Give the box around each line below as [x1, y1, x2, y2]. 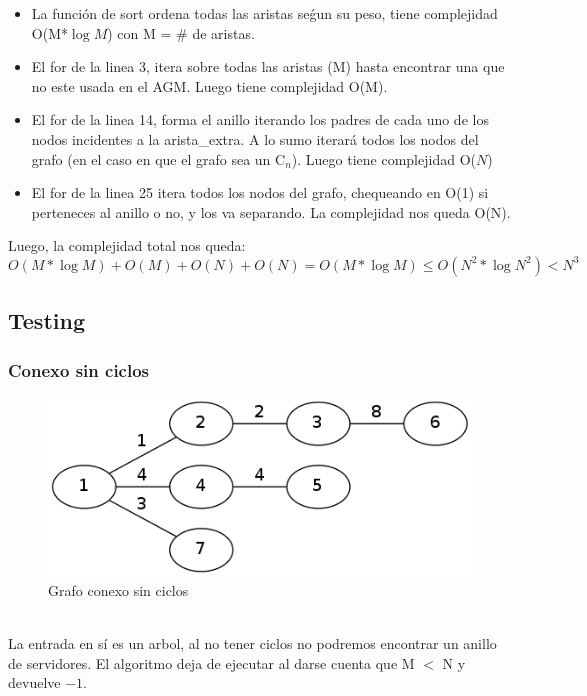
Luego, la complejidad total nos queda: [8, 235, 246, 256]
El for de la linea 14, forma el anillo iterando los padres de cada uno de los [31, 109, 489, 130]
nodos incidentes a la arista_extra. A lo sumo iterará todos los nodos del [31, 128, 479, 149]
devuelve [8, 672, 61, 693]
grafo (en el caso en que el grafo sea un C [31, 148, 286, 169]
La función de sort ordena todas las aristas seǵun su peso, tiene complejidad [31, 3, 498, 23]
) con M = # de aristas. [107, 22, 255, 43]
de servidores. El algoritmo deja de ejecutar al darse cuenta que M [8, 652, 415, 673]
